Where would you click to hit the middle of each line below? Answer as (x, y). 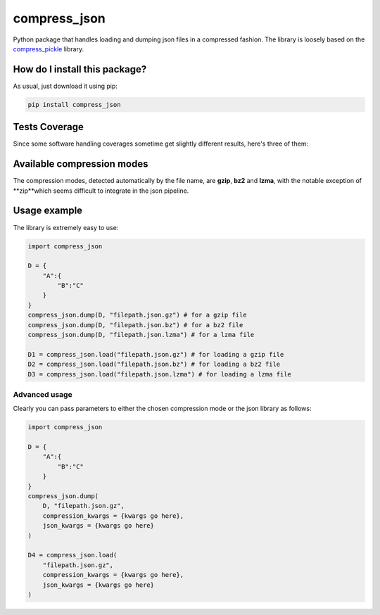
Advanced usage (43, 394)
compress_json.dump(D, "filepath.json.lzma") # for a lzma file (141, 335)
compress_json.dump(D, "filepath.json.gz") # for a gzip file (137, 315)
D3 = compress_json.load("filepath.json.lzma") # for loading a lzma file (160, 374)
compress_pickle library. (49, 49)
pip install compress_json (74, 104)
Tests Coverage (48, 127)
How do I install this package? (80, 69)
